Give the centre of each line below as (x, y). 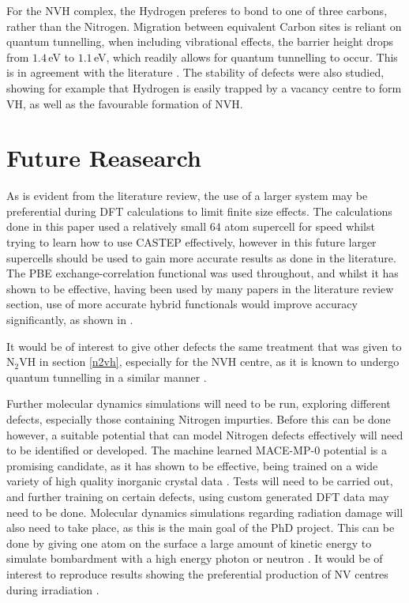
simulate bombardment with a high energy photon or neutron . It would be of (195, 558)
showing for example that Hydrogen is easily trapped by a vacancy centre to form (204, 87)
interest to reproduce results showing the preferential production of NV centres (197, 573)
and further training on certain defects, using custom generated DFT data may (198, 496)
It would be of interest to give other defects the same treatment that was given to (204, 346)
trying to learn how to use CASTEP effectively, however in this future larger (191, 242)
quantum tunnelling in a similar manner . (107, 377)
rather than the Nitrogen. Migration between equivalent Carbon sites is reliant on (204, 26)
